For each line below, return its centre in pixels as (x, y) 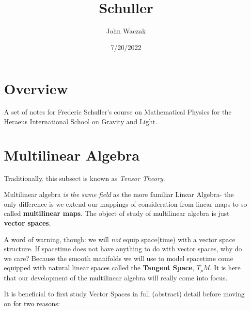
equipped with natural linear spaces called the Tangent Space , (99, 268)
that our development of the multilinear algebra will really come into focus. (116, 277)
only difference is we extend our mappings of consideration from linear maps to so (125, 204)
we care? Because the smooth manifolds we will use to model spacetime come (118, 258)
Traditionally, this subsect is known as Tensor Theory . (85, 178)
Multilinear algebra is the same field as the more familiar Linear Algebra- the (119, 194)
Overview (36, 89)
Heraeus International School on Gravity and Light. (81, 121)
